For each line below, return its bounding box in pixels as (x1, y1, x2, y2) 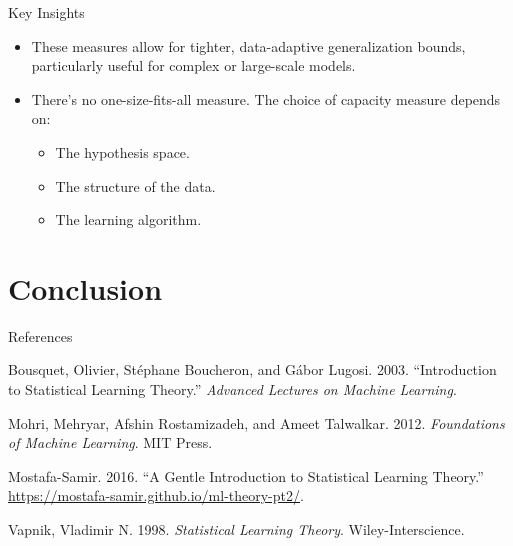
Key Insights (8, 2, 85, 22)
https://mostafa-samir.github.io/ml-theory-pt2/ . (8, 485, 304, 506)
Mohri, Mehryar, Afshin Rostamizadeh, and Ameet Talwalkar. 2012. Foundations (8, 412, 505, 433)
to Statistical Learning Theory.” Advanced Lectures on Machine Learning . (8, 379, 457, 400)
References (8, 325, 73, 346)
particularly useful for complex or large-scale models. (31, 55, 356, 76)
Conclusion (8, 267, 163, 308)
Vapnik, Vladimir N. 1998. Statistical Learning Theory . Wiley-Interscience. (8, 519, 465, 540)
